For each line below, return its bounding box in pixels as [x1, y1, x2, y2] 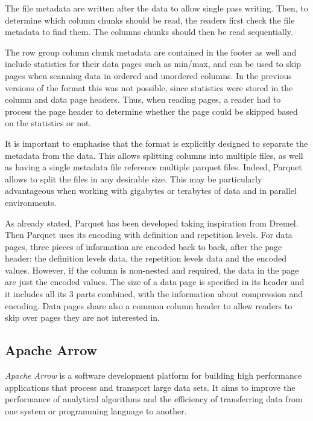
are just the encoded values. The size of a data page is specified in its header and [5, 275, 305, 288]
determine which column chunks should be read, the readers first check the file [5, 13, 295, 26]
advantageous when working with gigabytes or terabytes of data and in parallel [5, 184, 297, 197]
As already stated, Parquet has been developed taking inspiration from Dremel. [5, 216, 299, 229]
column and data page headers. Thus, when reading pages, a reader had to [5, 93, 281, 106]
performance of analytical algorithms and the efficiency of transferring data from [5, 393, 303, 405]
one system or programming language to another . [5, 404, 187, 417]
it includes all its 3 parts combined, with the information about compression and [5, 288, 303, 300]
